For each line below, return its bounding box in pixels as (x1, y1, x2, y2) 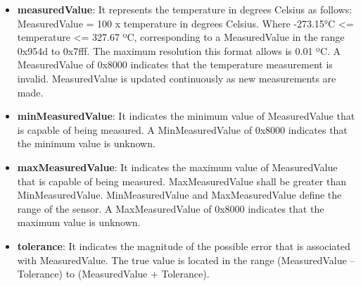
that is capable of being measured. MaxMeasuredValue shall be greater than (17, 173, 346, 188)
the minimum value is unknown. (17, 136, 156, 151)
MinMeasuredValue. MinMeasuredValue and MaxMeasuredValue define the (17, 187, 342, 202)
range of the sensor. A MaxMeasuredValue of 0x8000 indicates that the (17, 201, 324, 216)
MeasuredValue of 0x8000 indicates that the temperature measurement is (17, 57, 333, 72)
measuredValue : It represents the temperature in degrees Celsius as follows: (17, 2, 353, 16)
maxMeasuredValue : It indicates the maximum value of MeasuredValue (17, 159, 338, 174)
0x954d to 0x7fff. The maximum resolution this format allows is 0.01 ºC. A (17, 43, 341, 58)
